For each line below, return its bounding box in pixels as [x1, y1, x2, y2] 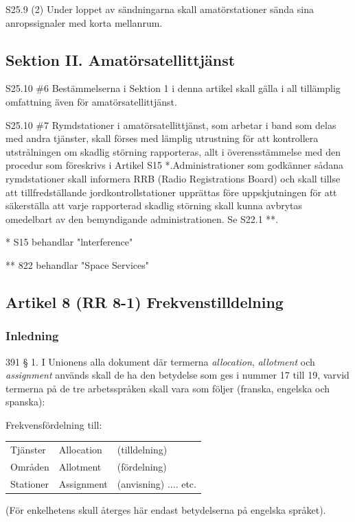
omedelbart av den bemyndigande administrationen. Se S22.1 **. [5, 211, 279, 226]
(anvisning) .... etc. [117, 476, 196, 490]
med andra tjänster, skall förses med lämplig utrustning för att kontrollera [5, 131, 319, 145]
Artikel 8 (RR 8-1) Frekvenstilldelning [5, 291, 284, 312]
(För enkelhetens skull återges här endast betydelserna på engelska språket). [5, 503, 326, 517]
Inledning [5, 327, 59, 344]
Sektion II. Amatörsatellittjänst [5, 49, 236, 70]
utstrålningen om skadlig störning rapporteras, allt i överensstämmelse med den [5, 144, 341, 158]
